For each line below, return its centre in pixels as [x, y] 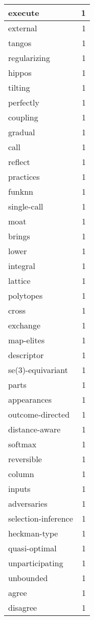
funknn [21, 191]
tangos [20, 43]
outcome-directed [39, 414]
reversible [25, 459]
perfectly [24, 102]
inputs [19, 489]
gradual [22, 132]
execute [24, 13]
